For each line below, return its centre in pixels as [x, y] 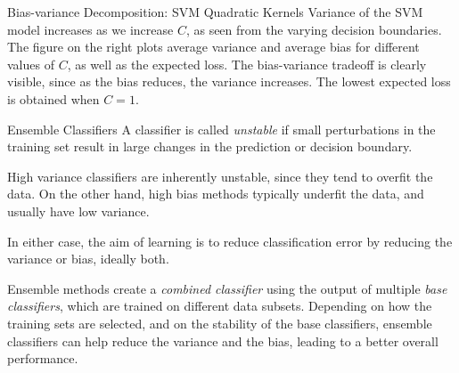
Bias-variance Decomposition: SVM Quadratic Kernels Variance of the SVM [215, 12]
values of [31, 64]
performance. [43, 358]
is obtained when [53, 98]
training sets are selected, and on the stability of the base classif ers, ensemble [220, 323]
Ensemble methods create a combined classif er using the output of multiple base [227, 288]
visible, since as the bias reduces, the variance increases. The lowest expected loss [229, 81]
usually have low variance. [78, 211]
